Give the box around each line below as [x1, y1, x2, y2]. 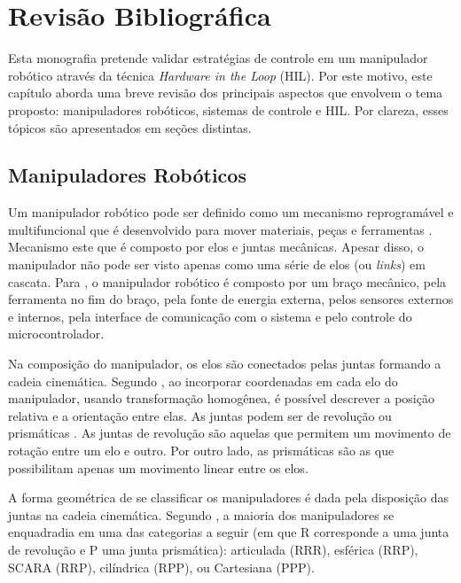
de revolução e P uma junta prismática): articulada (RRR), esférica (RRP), [8, 540, 418, 558]
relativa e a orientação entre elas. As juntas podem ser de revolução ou [8, 406, 392, 424]
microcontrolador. [8, 324, 105, 343]
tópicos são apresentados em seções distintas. [8, 118, 252, 136]
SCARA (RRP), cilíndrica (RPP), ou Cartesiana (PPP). [8, 557, 315, 576]
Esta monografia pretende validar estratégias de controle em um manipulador [8, 49, 428, 67]
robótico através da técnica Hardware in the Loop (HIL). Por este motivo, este [8, 66, 433, 84]
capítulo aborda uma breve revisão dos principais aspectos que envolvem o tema [8, 83, 443, 102]
